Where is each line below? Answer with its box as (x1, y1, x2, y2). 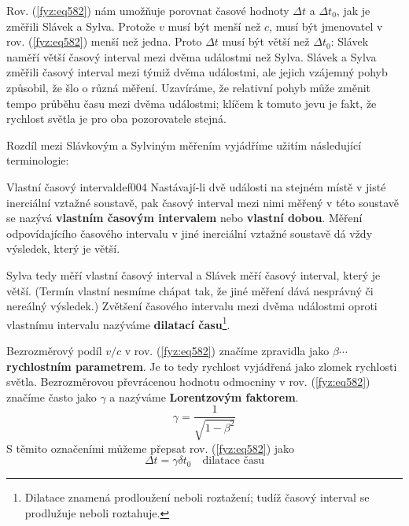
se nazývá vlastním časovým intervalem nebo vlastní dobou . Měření (6, 209, 363, 226)
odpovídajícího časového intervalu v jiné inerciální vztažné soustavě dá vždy (6, 224, 373, 241)
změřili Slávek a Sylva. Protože (6, 17, 156, 34)
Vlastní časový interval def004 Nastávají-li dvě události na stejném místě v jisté (6, 178, 386, 194)
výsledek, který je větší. (6, 240, 120, 257)
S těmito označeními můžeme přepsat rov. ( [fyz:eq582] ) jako (6, 439, 295, 456)
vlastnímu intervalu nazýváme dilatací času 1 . (6, 313, 230, 332)
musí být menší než (168, 17, 261, 34)
